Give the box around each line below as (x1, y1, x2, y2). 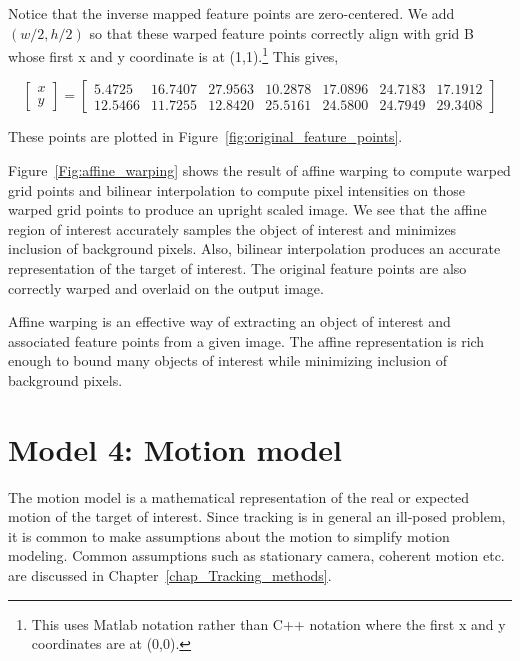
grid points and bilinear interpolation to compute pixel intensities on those (8, 179, 466, 200)
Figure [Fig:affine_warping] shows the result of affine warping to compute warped (8, 160, 511, 181)
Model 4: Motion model (8, 428, 342, 469)
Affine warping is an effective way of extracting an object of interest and (8, 311, 451, 332)
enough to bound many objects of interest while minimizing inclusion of (8, 350, 447, 371)
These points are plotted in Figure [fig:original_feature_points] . (8, 126, 403, 147)
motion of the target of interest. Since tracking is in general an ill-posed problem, (8, 506, 506, 527)
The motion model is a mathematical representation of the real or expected (8, 486, 470, 507)
